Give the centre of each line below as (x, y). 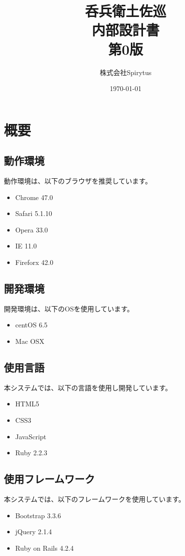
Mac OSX (30, 341)
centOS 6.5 (31, 325)
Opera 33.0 (32, 229)
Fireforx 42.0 (34, 262)
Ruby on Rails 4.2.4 (44, 548)
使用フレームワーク (50, 479)
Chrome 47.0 (34, 197)
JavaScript (31, 436)
